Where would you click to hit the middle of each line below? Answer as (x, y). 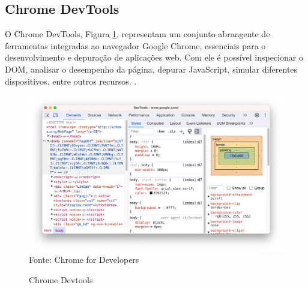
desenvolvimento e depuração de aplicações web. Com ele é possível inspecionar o (154, 57)
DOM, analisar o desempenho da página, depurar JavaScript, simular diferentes (151, 69)
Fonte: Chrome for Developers (84, 259)
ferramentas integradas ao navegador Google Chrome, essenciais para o (135, 45)
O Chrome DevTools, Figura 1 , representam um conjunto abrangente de (137, 34)
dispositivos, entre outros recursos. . (71, 81)
